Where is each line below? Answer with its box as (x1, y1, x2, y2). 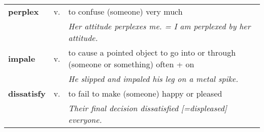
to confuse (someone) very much (68, 6, 183, 17)
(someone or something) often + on (68, 58, 194, 70)
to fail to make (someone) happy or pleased (68, 87, 222, 99)
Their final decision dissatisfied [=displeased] (68, 102, 227, 114)
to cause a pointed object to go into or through (68, 47, 236, 58)
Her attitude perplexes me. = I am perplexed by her (68, 20, 251, 32)
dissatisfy (8, 87, 46, 99)
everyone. (68, 114, 102, 125)
